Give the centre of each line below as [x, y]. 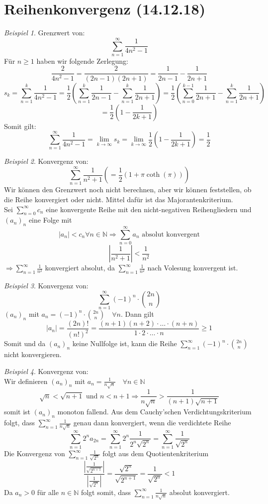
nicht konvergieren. [33, 354]
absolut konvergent [171, 234]
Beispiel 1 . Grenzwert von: [45, 33]
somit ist [17, 412]
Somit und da [25, 343]
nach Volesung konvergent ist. [193, 268]
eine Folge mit [50, 220]
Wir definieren [26, 381]
